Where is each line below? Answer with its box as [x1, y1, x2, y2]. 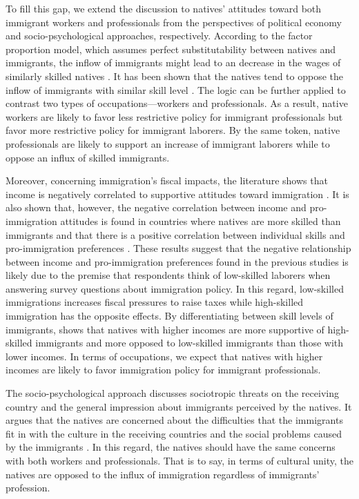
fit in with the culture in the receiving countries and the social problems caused [6, 426, 342, 440]
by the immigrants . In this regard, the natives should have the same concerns [6, 440, 336, 454]
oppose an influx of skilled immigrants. [6, 150, 170, 164]
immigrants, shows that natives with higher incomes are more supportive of [6, 322, 324, 336]
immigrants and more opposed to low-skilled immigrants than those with [35, 335, 344, 350]
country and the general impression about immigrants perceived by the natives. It [6, 399, 352, 413]
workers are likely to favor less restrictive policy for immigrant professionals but [6, 109, 343, 124]
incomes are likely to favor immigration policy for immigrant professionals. [6, 362, 321, 377]
